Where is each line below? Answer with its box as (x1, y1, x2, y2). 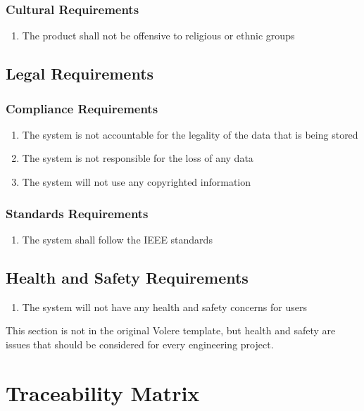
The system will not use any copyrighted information (22, 175, 251, 189)
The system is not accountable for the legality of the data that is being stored (22, 127, 358, 141)
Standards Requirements (6, 204, 149, 222)
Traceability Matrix (6, 378, 200, 407)
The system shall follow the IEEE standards (22, 232, 213, 246)
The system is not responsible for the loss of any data (22, 151, 253, 165)
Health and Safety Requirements (6, 266, 249, 288)
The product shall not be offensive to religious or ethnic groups (22, 28, 295, 43)
